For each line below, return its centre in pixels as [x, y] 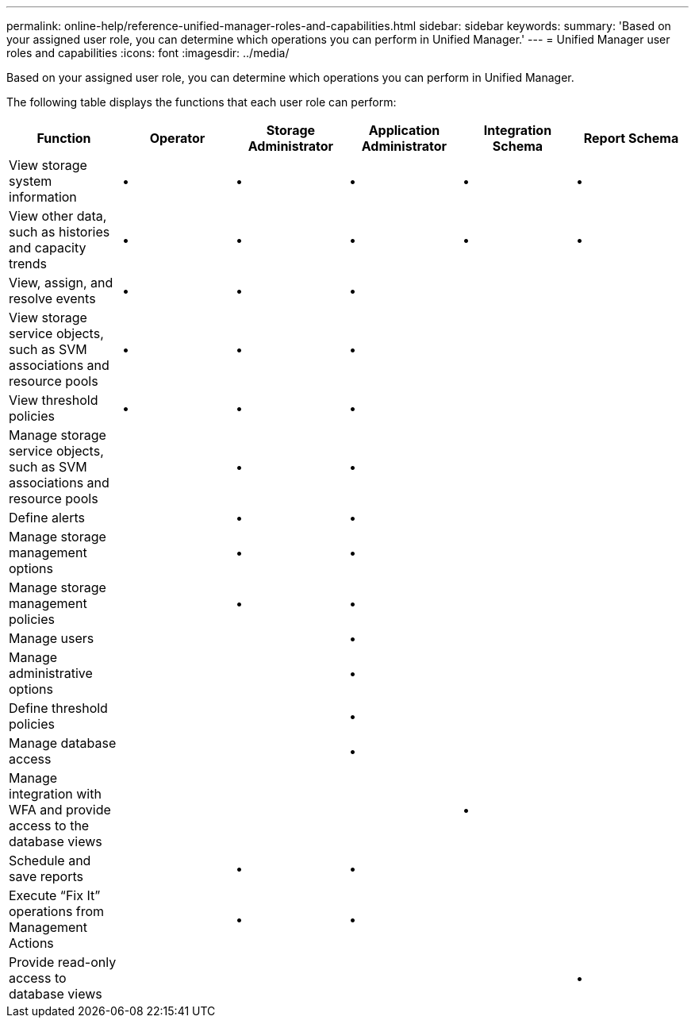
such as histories [60, 232]
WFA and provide [60, 810]
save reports [46, 876]
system [31, 181]
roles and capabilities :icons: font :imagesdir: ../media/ [148, 53]
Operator [177, 138]
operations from [57, 911]
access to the [49, 826]
